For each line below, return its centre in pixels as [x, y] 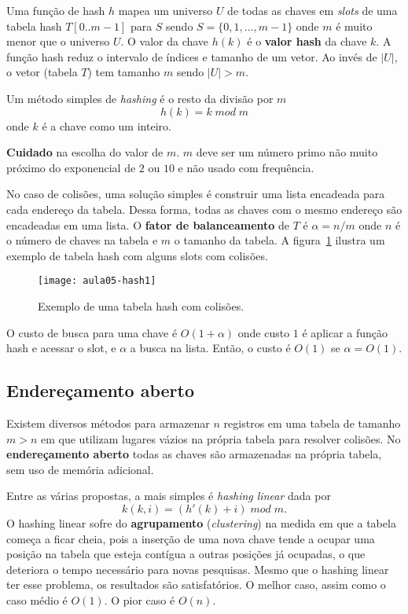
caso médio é [37, 599]
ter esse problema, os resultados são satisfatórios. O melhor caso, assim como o [196, 585]
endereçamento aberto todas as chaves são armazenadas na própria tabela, [194, 454]
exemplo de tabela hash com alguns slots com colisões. [137, 255]
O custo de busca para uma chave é [92, 332]
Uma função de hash [56, 10]
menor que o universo [58, 41]
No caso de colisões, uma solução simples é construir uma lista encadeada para [196, 194]
